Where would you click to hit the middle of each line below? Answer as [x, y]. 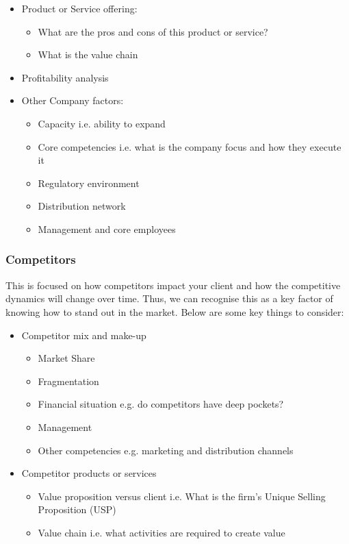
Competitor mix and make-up [84, 335]
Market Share [66, 358]
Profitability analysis [65, 77]
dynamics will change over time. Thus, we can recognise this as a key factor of [169, 298]
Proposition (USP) [77, 509]
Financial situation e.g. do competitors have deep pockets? [161, 404]
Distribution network [82, 206]
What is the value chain [88, 54]
